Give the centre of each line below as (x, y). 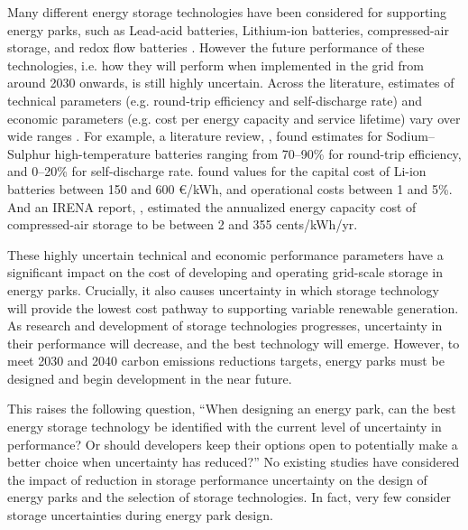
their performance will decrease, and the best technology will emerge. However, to (234, 343)
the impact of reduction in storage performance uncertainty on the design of (217, 479)
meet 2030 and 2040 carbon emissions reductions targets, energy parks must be (226, 361)
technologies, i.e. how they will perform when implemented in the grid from (216, 65)
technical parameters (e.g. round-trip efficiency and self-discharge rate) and (215, 100)
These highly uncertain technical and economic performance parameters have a (225, 254)
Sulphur (29, 153)
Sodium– (410, 136)
